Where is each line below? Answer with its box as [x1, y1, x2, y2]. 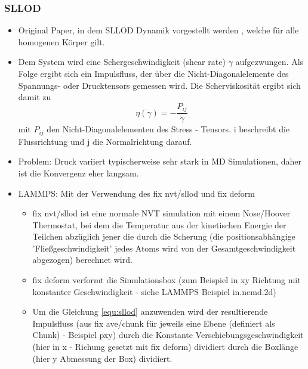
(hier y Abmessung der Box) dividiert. [32, 352, 173, 364]
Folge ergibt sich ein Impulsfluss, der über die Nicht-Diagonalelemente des [18, 67, 289, 79]
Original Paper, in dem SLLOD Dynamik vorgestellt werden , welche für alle [18, 24, 299, 36]
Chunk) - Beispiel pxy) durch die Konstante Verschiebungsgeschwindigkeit [32, 328, 304, 341]
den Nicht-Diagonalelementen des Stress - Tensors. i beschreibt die [47, 123, 290, 135]
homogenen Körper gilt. [18, 35, 105, 48]
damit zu [18, 91, 51, 103]
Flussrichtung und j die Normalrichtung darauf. [18, 135, 192, 147]
